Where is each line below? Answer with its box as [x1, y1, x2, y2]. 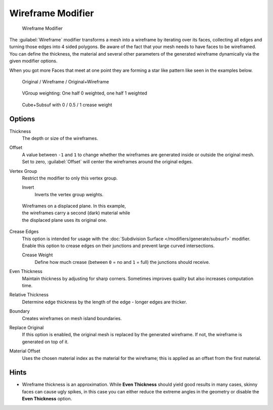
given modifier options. [9, 58, 58, 64]
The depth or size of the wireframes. [22, 135, 99, 141]
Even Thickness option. [22, 396, 72, 402]
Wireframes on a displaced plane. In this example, [22, 203, 126, 209]
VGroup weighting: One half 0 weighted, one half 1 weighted [22, 90, 148, 96]
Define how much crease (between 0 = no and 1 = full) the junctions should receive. [34, 259, 210, 265]
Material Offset [9, 348, 40, 354]
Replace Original [9, 324, 44, 331]
